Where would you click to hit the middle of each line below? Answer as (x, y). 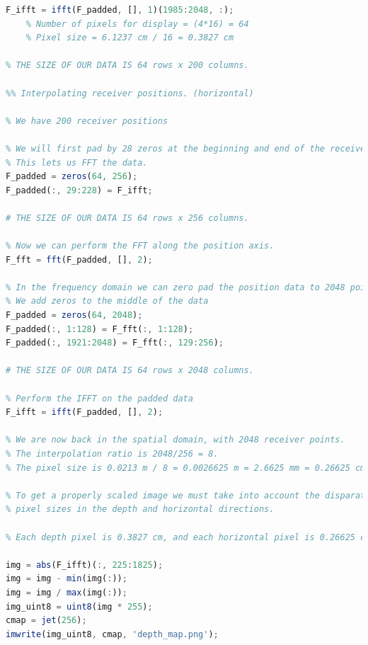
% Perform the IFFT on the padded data (99, 398)
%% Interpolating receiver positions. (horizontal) (130, 93)
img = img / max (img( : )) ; (67, 592)
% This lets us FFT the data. (77, 162)
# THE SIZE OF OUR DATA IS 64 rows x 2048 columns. (130, 371)
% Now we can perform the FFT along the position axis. (140, 246)
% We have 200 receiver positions (87, 121)
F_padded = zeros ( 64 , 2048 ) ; (74, 315)
